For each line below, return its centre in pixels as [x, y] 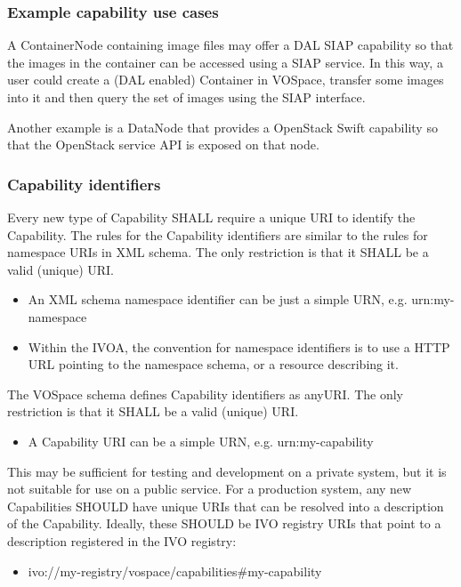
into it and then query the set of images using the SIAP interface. [186, 97]
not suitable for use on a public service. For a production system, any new [210, 489]
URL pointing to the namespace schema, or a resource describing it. [213, 364]
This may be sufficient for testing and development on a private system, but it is [227, 471]
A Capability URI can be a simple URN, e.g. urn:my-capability [201, 441]
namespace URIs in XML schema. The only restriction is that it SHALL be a [218, 252]
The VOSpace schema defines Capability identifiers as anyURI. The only [206, 394]
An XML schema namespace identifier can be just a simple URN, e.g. [218, 299]
